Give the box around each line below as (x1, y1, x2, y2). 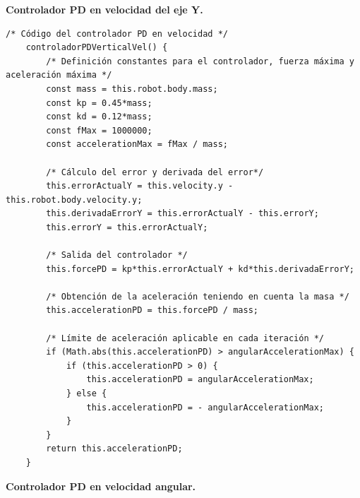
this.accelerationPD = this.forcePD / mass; (46, 305, 258, 316)
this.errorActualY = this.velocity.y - (46, 181, 234, 191)
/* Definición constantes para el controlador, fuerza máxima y (46, 56, 354, 66)
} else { (66, 389, 107, 399)
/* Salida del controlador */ (46, 250, 188, 261)
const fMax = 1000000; (46, 125, 152, 136)
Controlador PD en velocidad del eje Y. (6, 2, 203, 16)
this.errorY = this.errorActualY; (46, 222, 208, 232)
